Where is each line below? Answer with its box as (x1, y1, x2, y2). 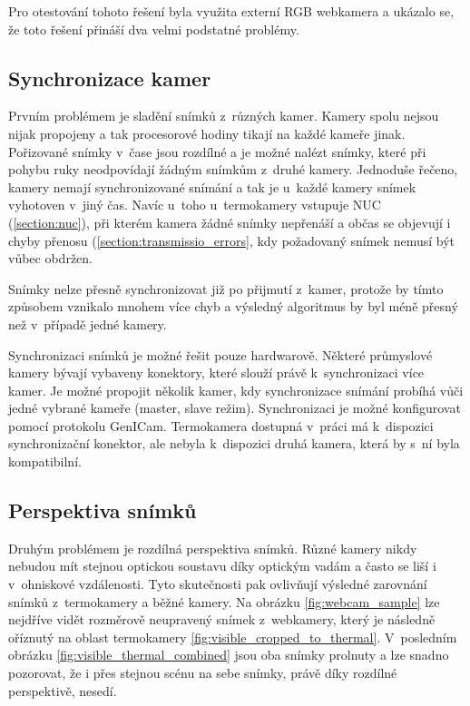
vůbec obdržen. (8, 249, 93, 268)
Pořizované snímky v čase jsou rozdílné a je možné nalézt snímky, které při (8, 142, 426, 161)
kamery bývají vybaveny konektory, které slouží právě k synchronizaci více (8, 363, 425, 382)
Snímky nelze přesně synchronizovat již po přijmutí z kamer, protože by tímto (8, 279, 444, 298)
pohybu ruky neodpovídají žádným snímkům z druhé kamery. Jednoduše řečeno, (8, 160, 458, 179)
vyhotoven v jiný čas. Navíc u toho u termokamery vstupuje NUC (8, 195, 381, 214)
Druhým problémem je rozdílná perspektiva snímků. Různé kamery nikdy (8, 538, 417, 557)
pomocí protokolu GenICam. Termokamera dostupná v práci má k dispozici (8, 416, 434, 435)
